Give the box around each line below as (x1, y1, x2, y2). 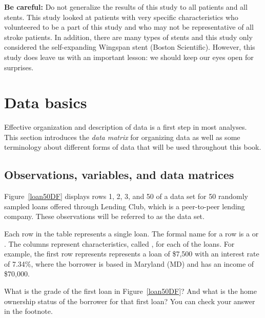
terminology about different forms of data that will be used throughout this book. (4, 142, 261, 152)
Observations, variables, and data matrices (4, 167, 234, 183)
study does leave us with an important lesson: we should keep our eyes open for (4, 51, 254, 62)
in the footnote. (4, 306, 53, 316)
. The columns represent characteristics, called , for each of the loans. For (4, 238, 235, 249)
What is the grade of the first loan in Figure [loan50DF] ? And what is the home (4, 286, 257, 296)
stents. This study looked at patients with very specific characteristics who (4, 11, 238, 22)
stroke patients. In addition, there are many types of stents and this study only (4, 31, 253, 42)
